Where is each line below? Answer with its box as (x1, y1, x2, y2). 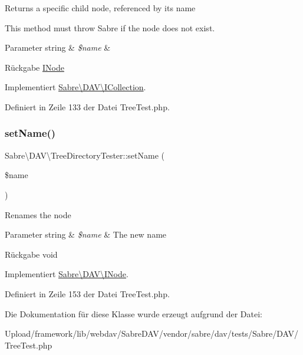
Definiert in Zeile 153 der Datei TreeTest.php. (5, 287, 170, 300)
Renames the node (5, 208, 71, 221)
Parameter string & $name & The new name (5, 228, 167, 241)
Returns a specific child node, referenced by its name (5, 2, 196, 14)
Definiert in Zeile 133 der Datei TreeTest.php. (5, 100, 170, 113)
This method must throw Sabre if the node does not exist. (5, 21, 215, 34)
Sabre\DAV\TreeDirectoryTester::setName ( (5, 149, 164, 161)
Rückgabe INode (5, 61, 64, 73)
